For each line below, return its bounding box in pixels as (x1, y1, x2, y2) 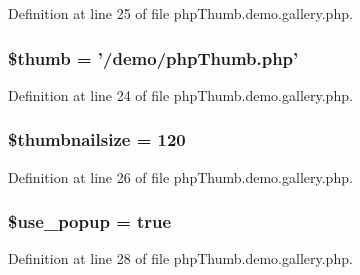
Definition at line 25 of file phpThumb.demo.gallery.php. (8, 3, 353, 23)
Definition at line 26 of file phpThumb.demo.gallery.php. (8, 166, 353, 187)
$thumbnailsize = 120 (8, 127, 186, 152)
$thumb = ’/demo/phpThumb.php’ (8, 45, 299, 70)
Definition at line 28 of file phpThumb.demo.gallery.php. (8, 248, 353, 269)
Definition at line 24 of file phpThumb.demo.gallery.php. (8, 84, 353, 105)
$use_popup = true (8, 209, 172, 234)
